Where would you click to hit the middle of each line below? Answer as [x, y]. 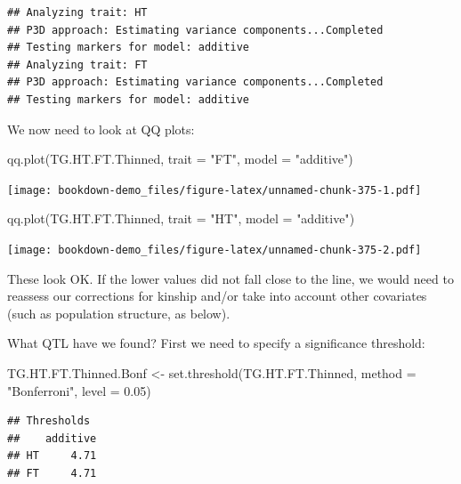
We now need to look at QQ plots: [101, 129]
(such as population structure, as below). [119, 313]
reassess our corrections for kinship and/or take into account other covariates [217, 296]
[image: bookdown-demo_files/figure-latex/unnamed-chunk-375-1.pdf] [214, 190]
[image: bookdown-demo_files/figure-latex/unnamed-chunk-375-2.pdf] [214, 250]
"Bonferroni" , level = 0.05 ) [79, 390]
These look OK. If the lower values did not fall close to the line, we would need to [230, 278]
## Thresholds [49, 421]
